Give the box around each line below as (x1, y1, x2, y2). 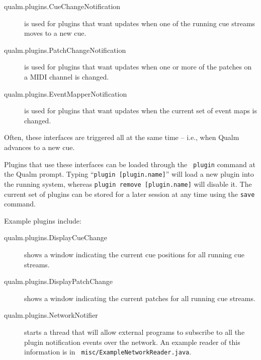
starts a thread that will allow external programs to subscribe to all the (24, 326, 245, 337)
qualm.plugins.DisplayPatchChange (4, 276, 113, 286)
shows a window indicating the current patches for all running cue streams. (24, 293, 255, 303)
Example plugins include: (4, 215, 81, 226)
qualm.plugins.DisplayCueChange (4, 232, 107, 243)
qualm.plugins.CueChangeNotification (4, 1, 121, 11)
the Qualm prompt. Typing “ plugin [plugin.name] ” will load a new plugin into (4, 169, 254, 179)
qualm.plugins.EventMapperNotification (4, 88, 127, 99)
